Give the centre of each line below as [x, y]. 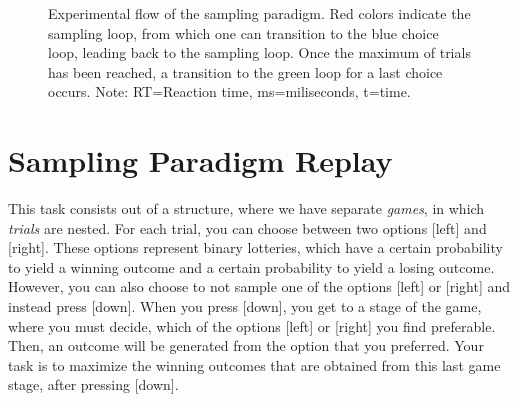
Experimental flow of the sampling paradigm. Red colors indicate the [259, 13]
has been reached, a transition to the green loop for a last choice [245, 71]
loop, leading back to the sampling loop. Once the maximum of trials [259, 52]
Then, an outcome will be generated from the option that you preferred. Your [246, 345]
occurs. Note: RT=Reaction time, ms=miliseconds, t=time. [229, 91]
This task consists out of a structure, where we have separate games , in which [246, 208]
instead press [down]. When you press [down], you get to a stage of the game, [245, 306]
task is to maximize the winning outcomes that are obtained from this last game [254, 364]
